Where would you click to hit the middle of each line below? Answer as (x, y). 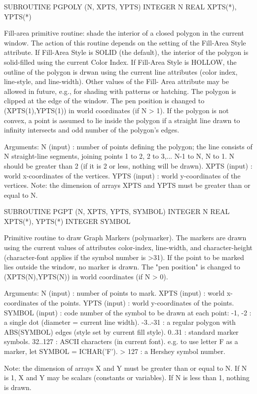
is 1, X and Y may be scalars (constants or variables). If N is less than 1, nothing (127, 377)
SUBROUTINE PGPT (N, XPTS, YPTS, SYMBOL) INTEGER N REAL (117, 211)
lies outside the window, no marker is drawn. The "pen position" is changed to (122, 267)
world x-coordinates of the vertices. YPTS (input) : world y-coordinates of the (122, 175)
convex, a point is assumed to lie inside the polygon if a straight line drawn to (122, 120)
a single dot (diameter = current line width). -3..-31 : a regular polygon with (120, 322)
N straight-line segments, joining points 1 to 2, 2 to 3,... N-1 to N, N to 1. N (119, 156)
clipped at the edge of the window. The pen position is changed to (104, 101)
